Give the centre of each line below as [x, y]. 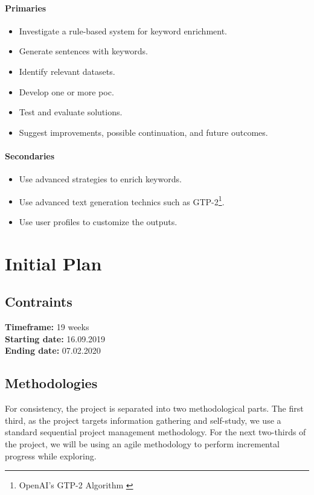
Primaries [26, 8]
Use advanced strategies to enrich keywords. [100, 179]
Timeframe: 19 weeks [47, 327]
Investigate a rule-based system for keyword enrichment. [123, 30]
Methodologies [51, 383]
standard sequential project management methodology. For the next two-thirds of [155, 432]
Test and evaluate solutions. [71, 112]
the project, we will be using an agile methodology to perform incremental [142, 443]
